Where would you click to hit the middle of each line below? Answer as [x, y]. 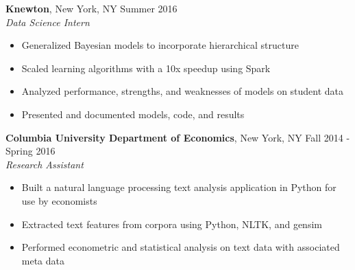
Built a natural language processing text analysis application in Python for [179, 187]
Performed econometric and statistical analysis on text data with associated [181, 247]
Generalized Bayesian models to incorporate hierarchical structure [160, 45]
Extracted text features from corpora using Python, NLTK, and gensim [172, 224]
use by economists [59, 200]
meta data [43, 260]
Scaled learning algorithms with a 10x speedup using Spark [146, 68]
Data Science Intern [48, 22]
